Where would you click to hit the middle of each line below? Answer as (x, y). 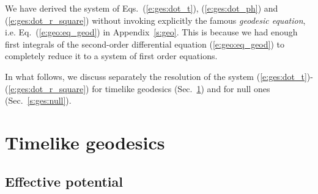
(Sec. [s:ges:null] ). (38, 100)
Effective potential (64, 181)
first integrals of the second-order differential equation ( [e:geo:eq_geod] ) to (145, 44)
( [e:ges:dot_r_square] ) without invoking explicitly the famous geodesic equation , (155, 20)
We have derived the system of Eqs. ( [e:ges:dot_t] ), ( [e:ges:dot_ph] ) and (142, 8)
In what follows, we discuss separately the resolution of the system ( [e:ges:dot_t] (156, 76)
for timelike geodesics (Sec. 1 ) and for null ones (181, 88)
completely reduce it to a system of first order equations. (111, 56)
